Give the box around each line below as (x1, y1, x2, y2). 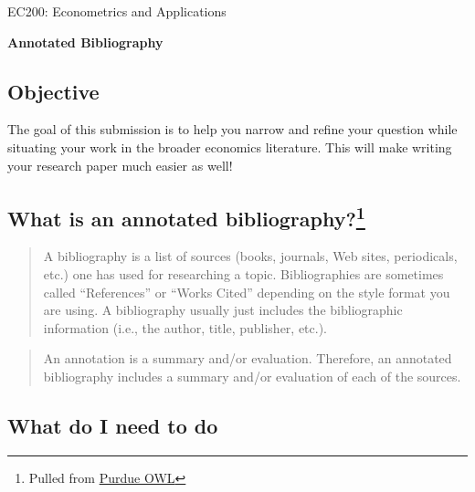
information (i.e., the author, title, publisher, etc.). (43, 318, 327, 337)
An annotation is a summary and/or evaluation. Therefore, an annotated (43, 349, 452, 368)
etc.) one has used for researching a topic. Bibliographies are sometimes (43, 264, 444, 283)
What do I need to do (7, 411, 218, 439)
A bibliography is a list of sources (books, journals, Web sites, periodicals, (43, 246, 458, 266)
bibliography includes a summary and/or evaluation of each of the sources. (43, 366, 461, 385)
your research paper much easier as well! (7, 155, 233, 174)
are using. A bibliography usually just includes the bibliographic (43, 300, 403, 319)
